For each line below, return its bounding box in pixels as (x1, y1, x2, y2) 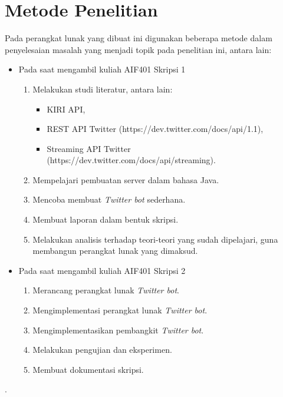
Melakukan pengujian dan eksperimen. (32, 343, 172, 356)
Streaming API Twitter (47, 142, 131, 154)
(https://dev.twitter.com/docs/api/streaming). (47, 154, 216, 166)
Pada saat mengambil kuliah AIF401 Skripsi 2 (18, 264, 186, 276)
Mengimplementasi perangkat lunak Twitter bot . (32, 304, 208, 316)
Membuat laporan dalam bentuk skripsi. (32, 213, 179, 226)
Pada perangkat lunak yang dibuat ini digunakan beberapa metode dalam (5, 32, 272, 44)
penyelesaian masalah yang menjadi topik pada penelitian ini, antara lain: (5, 43, 272, 55)
